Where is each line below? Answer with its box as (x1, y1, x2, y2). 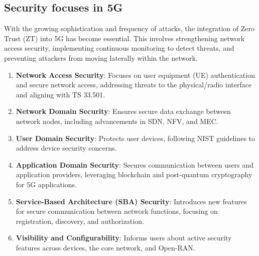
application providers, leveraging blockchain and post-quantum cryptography (16, 169, 252, 180)
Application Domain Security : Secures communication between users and (16, 159, 253, 170)
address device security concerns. (16, 143, 117, 153)
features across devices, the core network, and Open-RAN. (16, 242, 195, 252)
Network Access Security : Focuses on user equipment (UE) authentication (16, 69, 255, 80)
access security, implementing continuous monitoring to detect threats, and (4, 43, 234, 53)
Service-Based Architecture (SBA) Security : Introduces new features (16, 196, 247, 206)
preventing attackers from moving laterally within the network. (4, 52, 198, 63)
